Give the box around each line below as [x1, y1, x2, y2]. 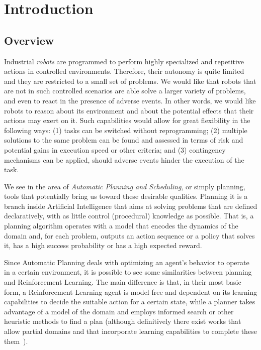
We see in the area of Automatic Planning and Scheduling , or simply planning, [4, 181, 245, 191]
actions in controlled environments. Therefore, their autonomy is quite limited [4, 66, 244, 76]
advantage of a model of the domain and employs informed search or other [4, 306, 234, 316]
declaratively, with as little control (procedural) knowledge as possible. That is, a [4, 210, 254, 221]
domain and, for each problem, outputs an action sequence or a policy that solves [4, 230, 255, 241]
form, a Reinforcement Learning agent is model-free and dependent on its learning [4, 286, 257, 297]
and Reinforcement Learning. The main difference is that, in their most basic [4, 277, 241, 287]
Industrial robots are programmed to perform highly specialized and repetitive [4, 56, 244, 66]
